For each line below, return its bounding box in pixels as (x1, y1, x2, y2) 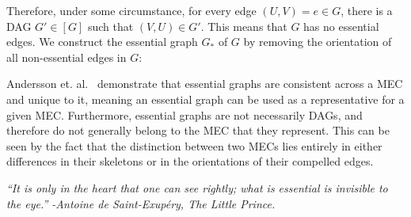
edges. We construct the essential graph (6, 33, 198, 50)
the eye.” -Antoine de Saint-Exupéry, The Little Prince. (6, 195, 276, 211)
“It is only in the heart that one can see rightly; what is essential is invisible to (6, 179, 388, 196)
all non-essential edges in (6, 48, 127, 65)
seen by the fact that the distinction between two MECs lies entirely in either (6, 137, 382, 154)
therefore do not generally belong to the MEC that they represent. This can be (6, 122, 390, 139)
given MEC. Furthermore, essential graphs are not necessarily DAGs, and (6, 106, 363, 123)
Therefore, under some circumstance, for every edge (6, 2, 257, 18)
